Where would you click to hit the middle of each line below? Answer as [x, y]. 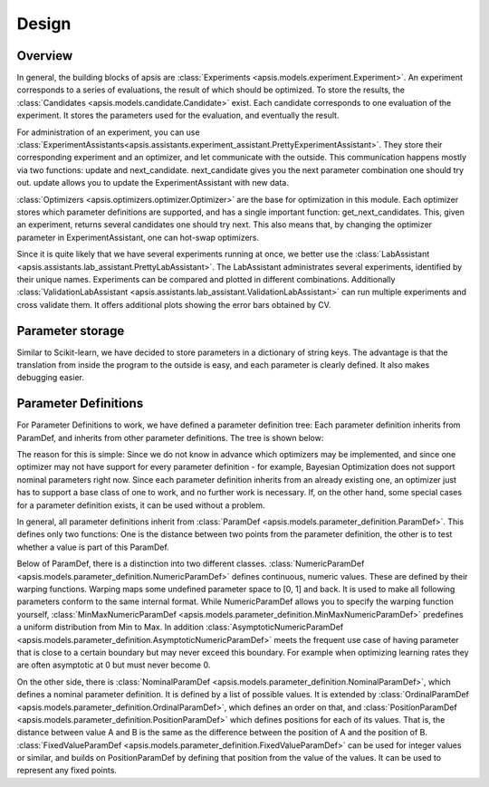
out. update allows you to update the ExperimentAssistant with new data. [153, 183]
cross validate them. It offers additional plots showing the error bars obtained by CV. [174, 304]
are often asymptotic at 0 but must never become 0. [114, 665]
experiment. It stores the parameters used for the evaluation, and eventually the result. [178, 115]
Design [44, 24]
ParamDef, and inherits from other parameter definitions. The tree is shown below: [170, 437]
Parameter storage [71, 331]
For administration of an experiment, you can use [108, 132]
